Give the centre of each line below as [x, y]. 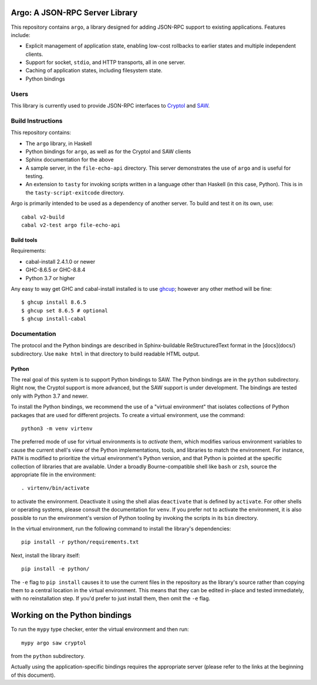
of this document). [33, 675]
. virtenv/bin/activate [55, 488]
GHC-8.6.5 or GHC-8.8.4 [55, 270]
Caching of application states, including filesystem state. [94, 70]
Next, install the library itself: [45, 555]
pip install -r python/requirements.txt [80, 542]
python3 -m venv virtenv [57, 429]
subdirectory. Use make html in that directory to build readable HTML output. [105, 354]
